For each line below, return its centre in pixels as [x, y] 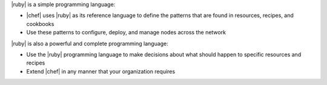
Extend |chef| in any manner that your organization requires [101, 71]
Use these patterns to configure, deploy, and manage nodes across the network [126, 33]
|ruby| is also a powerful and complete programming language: [90, 43]
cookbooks [40, 24]
